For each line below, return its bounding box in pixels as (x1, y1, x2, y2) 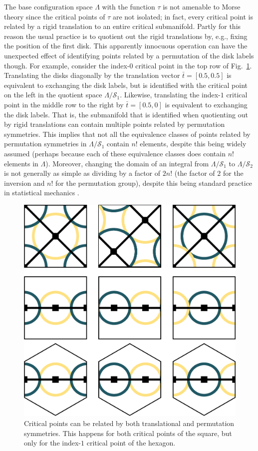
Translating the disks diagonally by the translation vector (4, 70, 180, 80)
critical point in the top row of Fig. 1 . (135, 60, 252, 70)
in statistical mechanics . (4, 187, 79, 198)
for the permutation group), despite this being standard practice (55, 177, 253, 188)
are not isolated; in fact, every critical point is (112, 11, 253, 21)
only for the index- (24, 438, 81, 448)
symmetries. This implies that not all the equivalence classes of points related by (4, 128, 251, 139)
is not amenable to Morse (163, 1, 241, 11)
